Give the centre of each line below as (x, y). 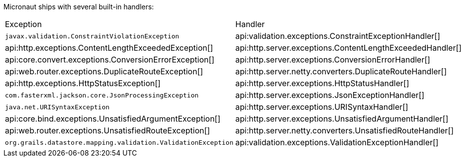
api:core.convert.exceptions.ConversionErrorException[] (110, 60)
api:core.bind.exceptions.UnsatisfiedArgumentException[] (113, 119)
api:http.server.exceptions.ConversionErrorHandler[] (333, 60)
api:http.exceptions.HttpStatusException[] (83, 83)
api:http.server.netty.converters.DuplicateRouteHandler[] (341, 71)
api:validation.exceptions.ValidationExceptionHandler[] (337, 142)
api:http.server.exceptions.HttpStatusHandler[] (322, 83)
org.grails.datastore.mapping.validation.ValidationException (119, 142)
